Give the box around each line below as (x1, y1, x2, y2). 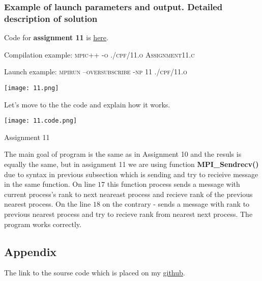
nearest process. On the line (4, 199, 91, 209)
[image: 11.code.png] (4, 117, 77, 125)
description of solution (4, 12, 98, 24)
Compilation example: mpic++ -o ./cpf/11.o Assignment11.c (4, 49, 195, 60)
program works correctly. (4, 218, 81, 229)
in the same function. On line (4, 179, 96, 189)
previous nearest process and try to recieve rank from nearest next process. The (4, 208, 253, 219)
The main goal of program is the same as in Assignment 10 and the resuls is (4, 149, 242, 159)
